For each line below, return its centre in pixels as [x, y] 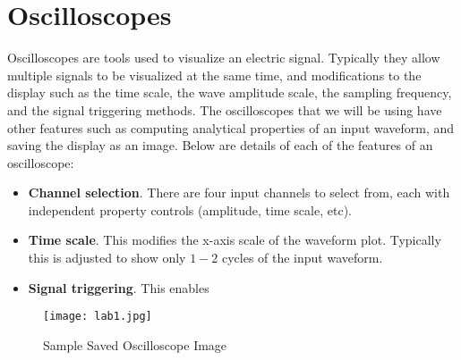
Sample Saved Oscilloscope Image [135, 344]
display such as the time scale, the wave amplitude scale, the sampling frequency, [230, 92]
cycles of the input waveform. [302, 258]
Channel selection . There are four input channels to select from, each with [239, 193]
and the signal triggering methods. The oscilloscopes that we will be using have [225, 109]
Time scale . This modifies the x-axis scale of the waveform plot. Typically [235, 240]
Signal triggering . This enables [119, 287]
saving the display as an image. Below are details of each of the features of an [220, 145]
